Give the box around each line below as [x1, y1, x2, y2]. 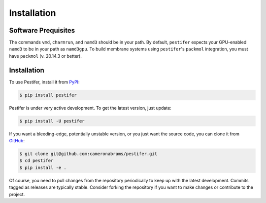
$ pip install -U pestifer [19, 118, 85, 123]
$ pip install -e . [19, 164, 66, 170]
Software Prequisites [9, 26, 75, 35]
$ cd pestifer [19, 158, 54, 163]
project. [9, 191, 25, 197]
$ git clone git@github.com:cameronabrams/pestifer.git [19, 151, 158, 157]
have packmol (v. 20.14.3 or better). [9, 53, 82, 59]
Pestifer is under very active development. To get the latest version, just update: [9, 105, 172, 111]
